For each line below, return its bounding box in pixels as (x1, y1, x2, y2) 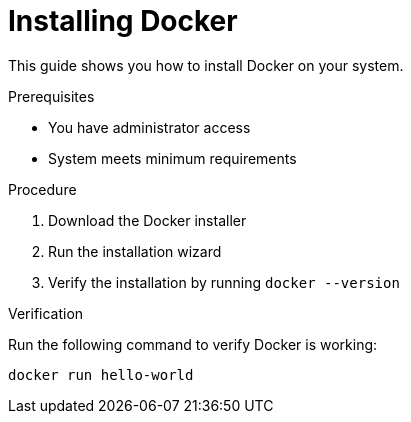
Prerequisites (8, 87, 95, 105)
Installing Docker (8, 4, 238, 38)
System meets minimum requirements (48, 149, 297, 167)
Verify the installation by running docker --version (48, 273, 400, 291)
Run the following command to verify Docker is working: (8, 335, 378, 353)
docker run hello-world (8, 366, 194, 383)
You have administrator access (48, 118, 251, 136)
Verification (8, 304, 84, 322)
